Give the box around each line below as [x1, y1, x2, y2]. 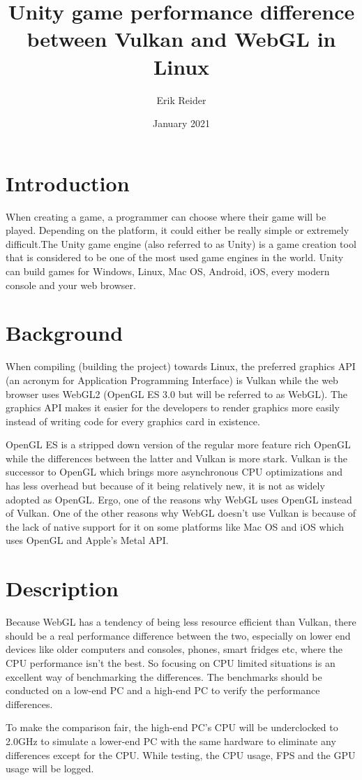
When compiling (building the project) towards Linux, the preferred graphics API [6, 359, 356, 374]
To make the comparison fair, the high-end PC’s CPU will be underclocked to [6, 720, 338, 735]
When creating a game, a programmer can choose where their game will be [6, 209, 326, 223]
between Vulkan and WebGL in [27, 24, 336, 53]
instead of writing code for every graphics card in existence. [6, 413, 260, 428]
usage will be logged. [6, 761, 94, 776]
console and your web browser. [6, 277, 136, 292]
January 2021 [153, 116, 210, 131]
